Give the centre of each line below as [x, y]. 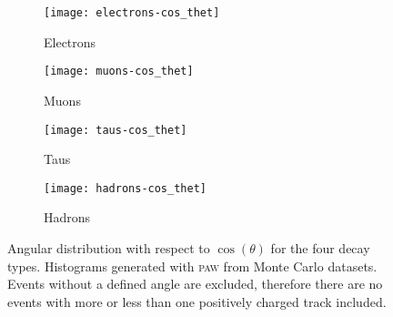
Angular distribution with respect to [109, 248]
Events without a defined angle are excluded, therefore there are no [195, 284]
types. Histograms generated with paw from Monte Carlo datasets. [192, 266]
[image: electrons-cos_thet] [132, 13]
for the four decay [320, 248]
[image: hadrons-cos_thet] [125, 188]
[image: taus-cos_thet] [116, 130]
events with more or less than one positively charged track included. [197, 301]
